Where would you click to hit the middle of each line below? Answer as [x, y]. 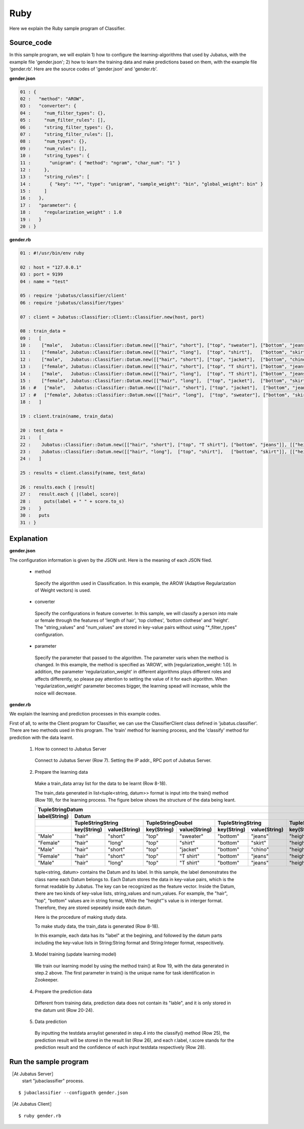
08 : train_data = [43, 331]
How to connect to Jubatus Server [70, 749]
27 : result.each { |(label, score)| [69, 494]
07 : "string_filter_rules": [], [67, 134]
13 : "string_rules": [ [55, 177]
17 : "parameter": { [48, 205]
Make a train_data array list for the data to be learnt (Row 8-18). [101, 783]
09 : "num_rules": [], [53, 148]
